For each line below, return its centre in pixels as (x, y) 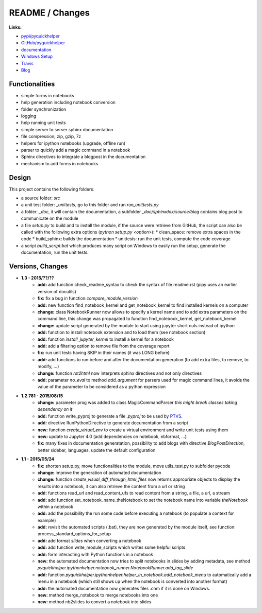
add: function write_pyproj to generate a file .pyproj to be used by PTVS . (110, 416)
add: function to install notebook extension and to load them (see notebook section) (122, 333)
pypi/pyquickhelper (41, 36)
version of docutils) (57, 291)
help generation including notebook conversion (68, 103)
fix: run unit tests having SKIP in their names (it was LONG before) (104, 353)
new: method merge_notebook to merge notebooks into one (98, 595)
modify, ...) (48, 367)
